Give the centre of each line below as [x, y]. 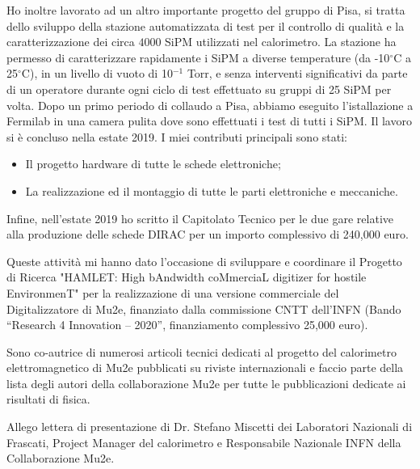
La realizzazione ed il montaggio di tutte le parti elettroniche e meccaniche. [212, 190]
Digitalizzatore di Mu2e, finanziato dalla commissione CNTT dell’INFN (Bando [204, 308]
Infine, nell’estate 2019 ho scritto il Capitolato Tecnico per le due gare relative [200, 218]
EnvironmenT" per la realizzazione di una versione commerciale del [173, 292]
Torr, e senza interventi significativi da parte [297, 73]
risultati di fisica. [48, 399]
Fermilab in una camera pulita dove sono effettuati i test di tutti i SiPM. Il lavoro [209, 121]
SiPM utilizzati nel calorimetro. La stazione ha [281, 42]
